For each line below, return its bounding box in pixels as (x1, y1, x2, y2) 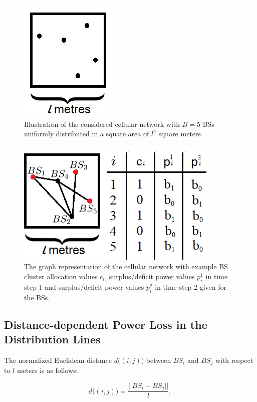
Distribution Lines (4, 331, 101, 346)
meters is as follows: (17, 365, 78, 375)
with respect (215, 354, 253, 365)
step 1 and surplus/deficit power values (24, 281, 144, 292)
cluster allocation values (24, 271, 98, 281)
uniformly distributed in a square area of (24, 128, 149, 139)
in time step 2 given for (155, 281, 227, 292)
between (146, 354, 171, 365)
